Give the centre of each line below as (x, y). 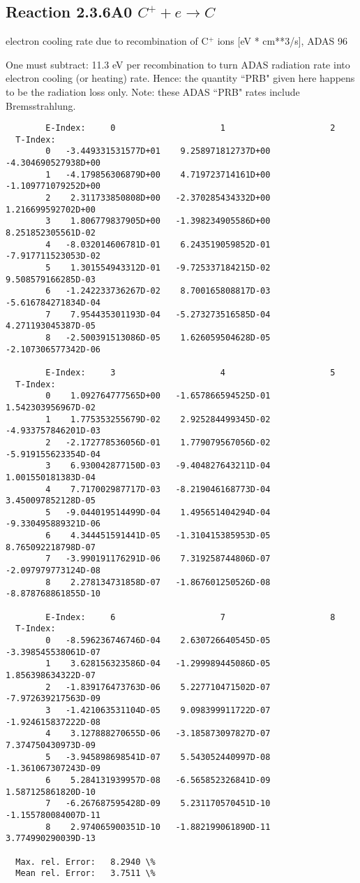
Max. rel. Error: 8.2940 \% (85, 862)
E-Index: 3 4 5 (190, 372)
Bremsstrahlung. (41, 105)
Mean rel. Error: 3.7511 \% (85, 874)
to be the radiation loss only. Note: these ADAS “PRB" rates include (153, 91)
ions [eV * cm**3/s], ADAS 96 (282, 41)
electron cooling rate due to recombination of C (107, 41)
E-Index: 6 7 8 (190, 617)
